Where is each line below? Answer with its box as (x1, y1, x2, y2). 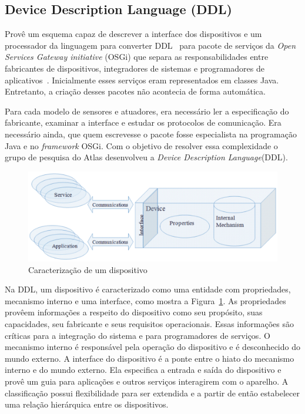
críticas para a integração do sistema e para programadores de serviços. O (5, 329, 270, 341)
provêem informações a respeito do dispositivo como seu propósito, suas (5, 306, 263, 318)
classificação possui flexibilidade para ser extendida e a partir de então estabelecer (5, 386, 300, 399)
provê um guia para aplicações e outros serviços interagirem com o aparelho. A (5, 375, 289, 387)
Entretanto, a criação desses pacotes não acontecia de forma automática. (5, 85, 266, 97)
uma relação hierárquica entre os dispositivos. (5, 398, 169, 410)
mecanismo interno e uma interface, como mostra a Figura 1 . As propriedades (5, 294, 286, 307)
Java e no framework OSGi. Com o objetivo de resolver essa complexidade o (5, 139, 278, 152)
